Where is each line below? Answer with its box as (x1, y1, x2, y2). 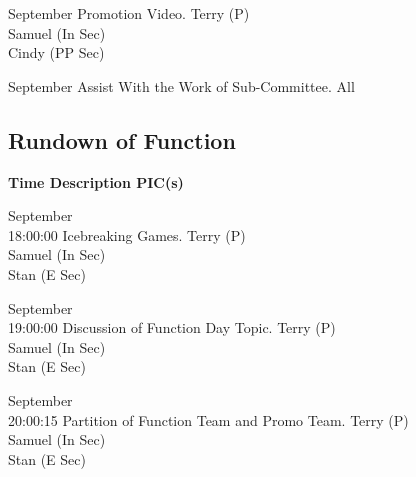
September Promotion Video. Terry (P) (8, 3, 250, 23)
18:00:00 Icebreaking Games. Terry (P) (8, 224, 246, 245)
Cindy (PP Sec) (8, 42, 105, 63)
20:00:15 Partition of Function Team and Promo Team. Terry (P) (8, 409, 409, 430)
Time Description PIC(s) (8, 171, 184, 192)
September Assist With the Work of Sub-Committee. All (8, 75, 355, 96)
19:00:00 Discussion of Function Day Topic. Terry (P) (8, 317, 336, 338)
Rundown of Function (8, 124, 236, 155)
